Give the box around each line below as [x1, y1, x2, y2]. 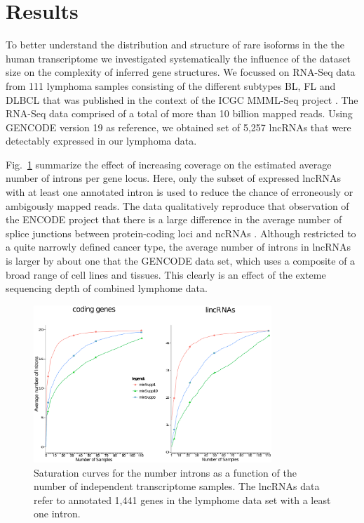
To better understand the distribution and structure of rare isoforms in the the [6, 37, 344, 52]
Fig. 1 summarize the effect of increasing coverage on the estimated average [6, 157, 332, 171]
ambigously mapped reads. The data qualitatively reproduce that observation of [6, 198, 349, 213]
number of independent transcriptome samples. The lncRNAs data [34, 479, 320, 494]
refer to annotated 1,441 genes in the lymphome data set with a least [34, 492, 331, 507]
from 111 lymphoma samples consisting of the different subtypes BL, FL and [6, 78, 336, 93]
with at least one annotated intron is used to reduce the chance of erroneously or [6, 185, 353, 199]
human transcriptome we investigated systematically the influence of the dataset [6, 51, 351, 65]
